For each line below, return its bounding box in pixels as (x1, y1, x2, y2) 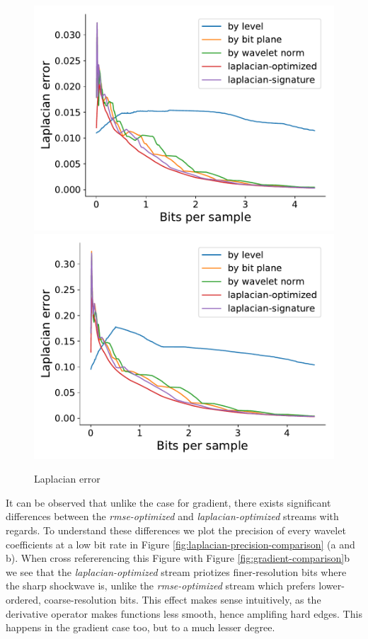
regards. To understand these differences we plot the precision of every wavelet (6, 522, 346, 537)
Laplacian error (34, 471, 100, 486)
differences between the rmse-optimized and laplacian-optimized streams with (6, 509, 339, 524)
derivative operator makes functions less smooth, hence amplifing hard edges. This (6, 606, 362, 621)
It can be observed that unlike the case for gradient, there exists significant (6, 495, 331, 510)
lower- (318, 578, 345, 593)
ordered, (6, 592, 41, 606)
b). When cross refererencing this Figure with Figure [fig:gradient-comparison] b (6, 551, 350, 565)
